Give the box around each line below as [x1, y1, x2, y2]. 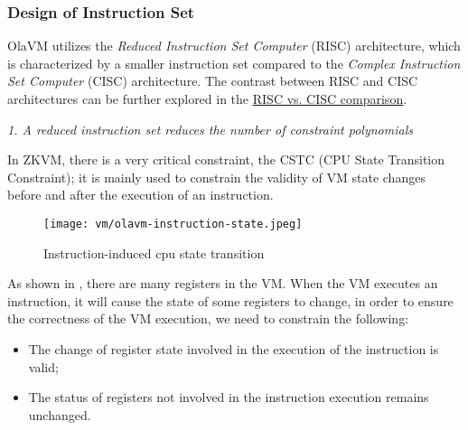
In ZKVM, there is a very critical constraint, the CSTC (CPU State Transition [7, 150, 445, 169]
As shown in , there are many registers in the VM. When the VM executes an [7, 274, 438, 293]
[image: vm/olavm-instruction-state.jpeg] [43, 217, 303, 230]
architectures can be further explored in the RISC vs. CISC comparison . [7, 89, 407, 107]
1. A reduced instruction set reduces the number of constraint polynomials [7, 119, 413, 138]
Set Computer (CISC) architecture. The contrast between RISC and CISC [7, 71, 418, 90]
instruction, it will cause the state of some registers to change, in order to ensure [7, 291, 454, 310]
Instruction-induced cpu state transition [43, 243, 265, 262]
